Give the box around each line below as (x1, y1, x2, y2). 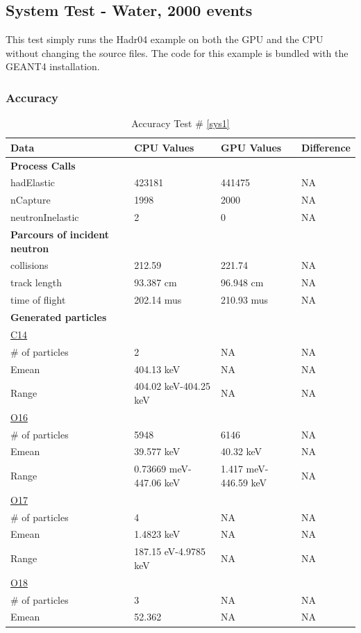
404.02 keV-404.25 (134, 379, 210, 393)
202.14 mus (134, 293, 182, 307)
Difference (301, 140, 351, 154)
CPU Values (134, 140, 194, 154)
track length (10, 275, 62, 290)
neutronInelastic (10, 210, 79, 224)
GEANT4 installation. (6, 59, 100, 74)
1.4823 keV (134, 527, 180, 541)
